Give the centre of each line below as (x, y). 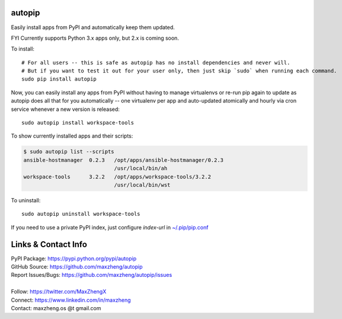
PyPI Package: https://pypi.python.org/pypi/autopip (73, 259)
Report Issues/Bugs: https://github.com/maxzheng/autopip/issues (92, 275)
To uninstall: (26, 200)
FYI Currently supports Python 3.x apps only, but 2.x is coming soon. (95, 38)
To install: (23, 49)
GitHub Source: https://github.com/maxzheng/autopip (77, 267)
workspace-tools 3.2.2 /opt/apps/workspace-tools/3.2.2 (117, 177)
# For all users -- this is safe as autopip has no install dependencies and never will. (156, 63)
